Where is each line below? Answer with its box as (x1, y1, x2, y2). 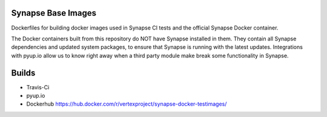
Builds (11, 68, 36, 78)
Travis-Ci (26, 83, 50, 90)
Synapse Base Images (11, 8, 97, 18)
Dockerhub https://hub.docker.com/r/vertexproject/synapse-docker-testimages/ (26, 100, 227, 108)
